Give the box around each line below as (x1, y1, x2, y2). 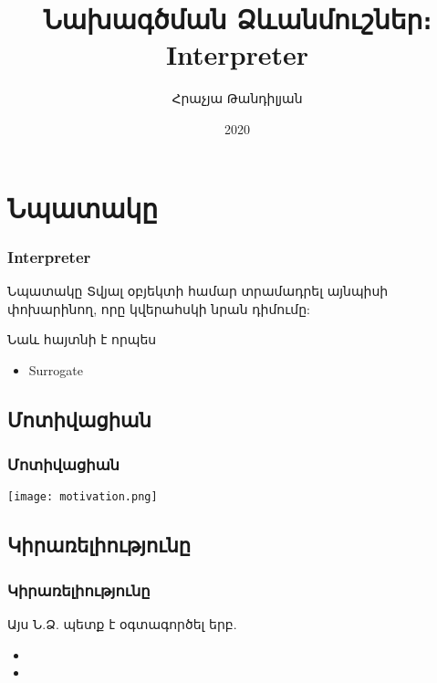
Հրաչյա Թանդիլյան (172, 89, 303, 108)
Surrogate (28, 360, 84, 379)
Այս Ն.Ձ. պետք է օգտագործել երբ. (7, 614, 237, 633)
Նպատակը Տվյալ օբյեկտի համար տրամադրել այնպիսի (7, 280, 389, 299)
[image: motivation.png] (7, 490, 158, 504)
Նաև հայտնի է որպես (7, 330, 157, 349)
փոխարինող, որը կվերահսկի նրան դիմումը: (7, 299, 310, 318)
